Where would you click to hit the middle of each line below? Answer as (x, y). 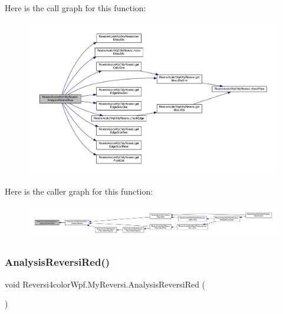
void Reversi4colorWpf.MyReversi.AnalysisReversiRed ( (105, 284)
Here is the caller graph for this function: (79, 191)
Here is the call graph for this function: (75, 8)
